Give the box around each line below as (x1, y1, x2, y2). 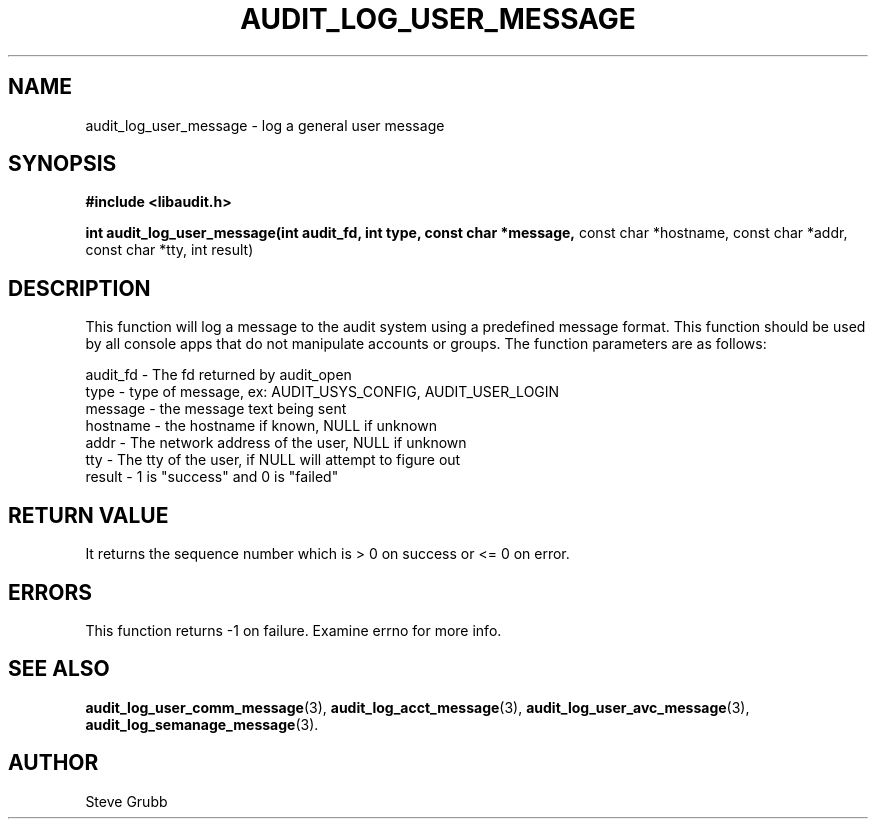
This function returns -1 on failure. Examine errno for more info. (85, 621, 502, 639)
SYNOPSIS (8, 151, 117, 177)
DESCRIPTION (8, 275, 151, 301)
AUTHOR (8, 750, 99, 776)
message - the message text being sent (85, 400, 347, 418)
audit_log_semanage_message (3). (85, 715, 319, 733)
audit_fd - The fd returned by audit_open (85, 366, 352, 384)
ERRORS (8, 579, 93, 605)
